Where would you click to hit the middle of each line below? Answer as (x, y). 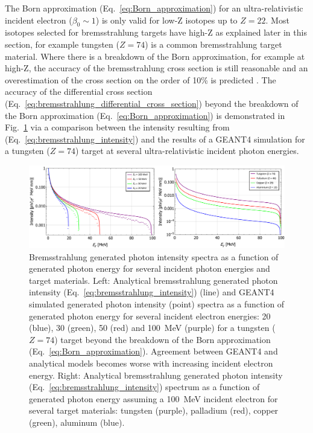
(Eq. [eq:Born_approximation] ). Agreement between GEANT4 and (153, 351)
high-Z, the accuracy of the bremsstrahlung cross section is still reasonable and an (156, 68)
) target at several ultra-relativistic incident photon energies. (187, 151)
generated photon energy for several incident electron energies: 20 (150, 316)
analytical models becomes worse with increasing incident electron (151, 363)
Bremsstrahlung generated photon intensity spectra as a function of (154, 256)
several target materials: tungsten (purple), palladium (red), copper (154, 410)
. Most (277, 20)
